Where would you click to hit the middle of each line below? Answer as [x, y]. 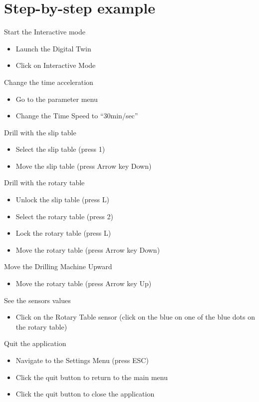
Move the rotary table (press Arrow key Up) [84, 283]
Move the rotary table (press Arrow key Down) [88, 249]
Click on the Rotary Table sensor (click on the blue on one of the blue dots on [135, 317]
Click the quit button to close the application [85, 394]
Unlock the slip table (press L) [62, 200]
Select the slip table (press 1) [60, 149]
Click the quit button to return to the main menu [92, 377]
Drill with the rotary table [44, 183]
